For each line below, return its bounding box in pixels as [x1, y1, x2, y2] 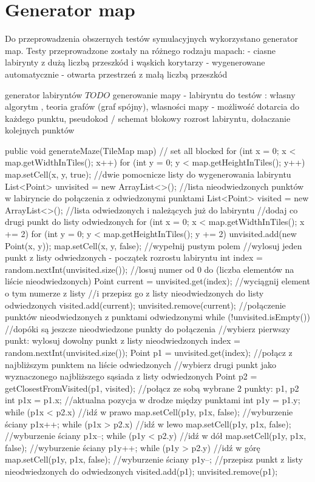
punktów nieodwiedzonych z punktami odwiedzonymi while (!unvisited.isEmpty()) [5, 310, 310, 323]
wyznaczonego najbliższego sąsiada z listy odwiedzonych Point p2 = [5, 370, 257, 383]
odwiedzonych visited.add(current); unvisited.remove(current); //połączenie [5, 298, 286, 311]
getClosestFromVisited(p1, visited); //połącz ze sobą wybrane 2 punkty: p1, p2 [5, 381, 299, 394]
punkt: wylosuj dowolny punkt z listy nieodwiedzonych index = [5, 334, 240, 347]
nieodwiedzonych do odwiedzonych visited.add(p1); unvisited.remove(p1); [5, 464, 278, 477]
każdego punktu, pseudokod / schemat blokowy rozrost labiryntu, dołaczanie [5, 112, 291, 124]
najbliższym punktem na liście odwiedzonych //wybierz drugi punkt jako [5, 358, 277, 370]
